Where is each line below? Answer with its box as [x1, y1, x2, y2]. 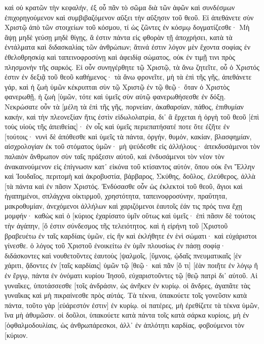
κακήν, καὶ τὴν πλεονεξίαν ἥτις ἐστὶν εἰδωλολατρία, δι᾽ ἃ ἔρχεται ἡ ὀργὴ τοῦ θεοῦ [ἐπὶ [5, 111, 259, 122]
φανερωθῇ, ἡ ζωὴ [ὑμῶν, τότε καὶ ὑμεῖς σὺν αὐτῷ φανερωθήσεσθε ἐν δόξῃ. [5, 91, 226, 102]
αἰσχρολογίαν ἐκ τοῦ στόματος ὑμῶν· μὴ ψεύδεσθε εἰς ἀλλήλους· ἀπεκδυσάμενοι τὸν [5, 141, 260, 151]
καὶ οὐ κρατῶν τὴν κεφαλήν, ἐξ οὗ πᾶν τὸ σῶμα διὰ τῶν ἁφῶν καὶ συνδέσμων [5, 2, 235, 12]
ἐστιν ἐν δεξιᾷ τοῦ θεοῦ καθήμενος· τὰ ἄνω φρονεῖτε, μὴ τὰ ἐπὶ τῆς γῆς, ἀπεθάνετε [5, 71, 252, 82]
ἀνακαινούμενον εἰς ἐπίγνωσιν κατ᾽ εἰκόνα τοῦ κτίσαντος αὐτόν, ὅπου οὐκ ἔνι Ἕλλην [5, 161, 255, 171]
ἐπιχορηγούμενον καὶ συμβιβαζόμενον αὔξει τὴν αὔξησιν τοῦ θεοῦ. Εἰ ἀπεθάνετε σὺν [5, 12, 254, 22]
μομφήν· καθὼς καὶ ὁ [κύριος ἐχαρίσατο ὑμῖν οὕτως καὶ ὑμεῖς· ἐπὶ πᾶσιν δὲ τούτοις [5, 210, 255, 221]
